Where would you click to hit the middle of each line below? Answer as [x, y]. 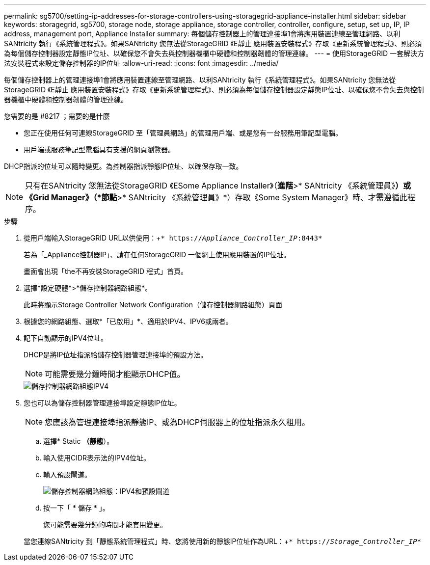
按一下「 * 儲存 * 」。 [76, 508]
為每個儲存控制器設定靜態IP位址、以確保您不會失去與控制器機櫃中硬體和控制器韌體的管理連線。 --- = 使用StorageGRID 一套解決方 [214, 53]
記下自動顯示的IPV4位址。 [66, 338]
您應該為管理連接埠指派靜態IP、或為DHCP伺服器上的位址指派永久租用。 [177, 422]
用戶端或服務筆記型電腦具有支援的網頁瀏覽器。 [99, 149]
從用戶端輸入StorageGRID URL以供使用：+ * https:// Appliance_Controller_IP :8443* [173, 238]
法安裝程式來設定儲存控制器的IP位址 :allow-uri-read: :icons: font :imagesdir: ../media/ [141, 63]
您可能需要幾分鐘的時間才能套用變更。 [105, 525]
